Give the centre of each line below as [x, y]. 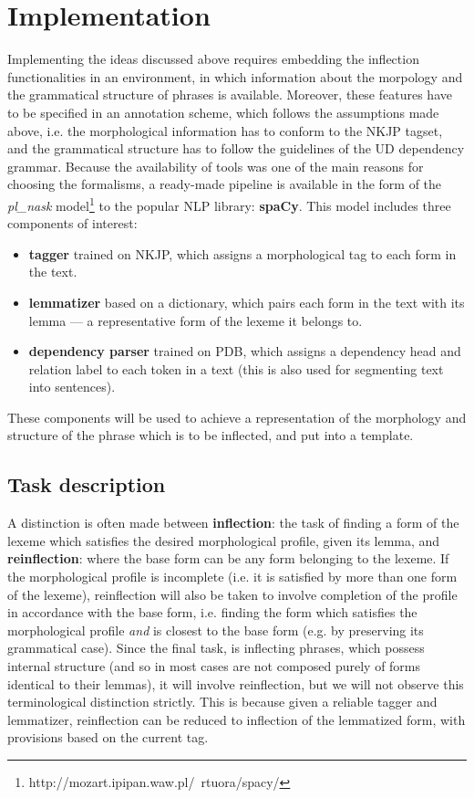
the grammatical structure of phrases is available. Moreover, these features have [230, 94]
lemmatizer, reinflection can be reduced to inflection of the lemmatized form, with [237, 719]
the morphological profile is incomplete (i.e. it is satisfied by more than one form [232, 577]
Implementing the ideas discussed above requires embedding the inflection [213, 59]
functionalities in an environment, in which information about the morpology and [235, 76]
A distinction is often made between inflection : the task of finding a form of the [233, 523]
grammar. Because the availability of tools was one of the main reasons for [216, 166]
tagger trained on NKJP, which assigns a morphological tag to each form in [242, 253]
